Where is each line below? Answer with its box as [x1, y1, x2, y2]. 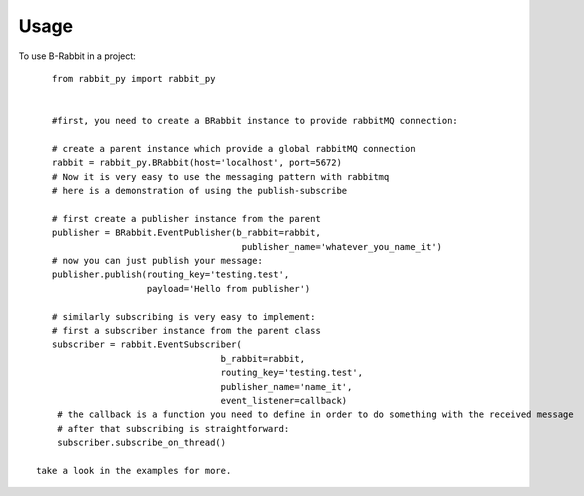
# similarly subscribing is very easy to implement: [51, 311, 316, 322]
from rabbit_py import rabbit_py [51, 73, 216, 84]
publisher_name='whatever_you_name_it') [241, 241, 443, 252]
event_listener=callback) [220, 395, 348, 406]
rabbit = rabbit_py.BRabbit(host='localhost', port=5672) [51, 157, 342, 169]
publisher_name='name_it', [220, 381, 353, 392]
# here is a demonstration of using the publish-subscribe [51, 185, 348, 197]
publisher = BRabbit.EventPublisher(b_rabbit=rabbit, [51, 227, 322, 239]
